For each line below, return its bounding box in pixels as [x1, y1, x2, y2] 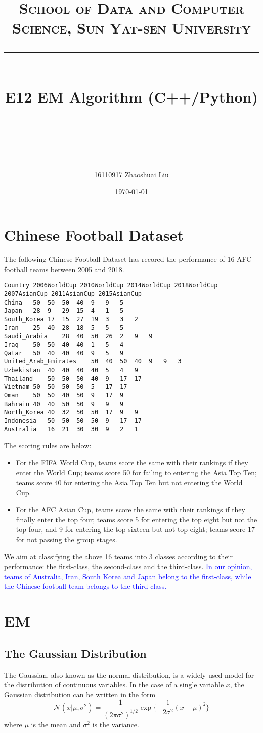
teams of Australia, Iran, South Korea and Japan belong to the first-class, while [4, 571, 251, 581]
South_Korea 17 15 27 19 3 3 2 [4, 316, 138, 323]
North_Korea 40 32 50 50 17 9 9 [4, 409, 138, 416]
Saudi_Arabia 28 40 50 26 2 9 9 [4, 332, 153, 340]
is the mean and [31, 719, 81, 729]
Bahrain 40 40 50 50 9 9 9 [4, 400, 124, 408]
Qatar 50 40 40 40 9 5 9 [4, 349, 124, 357]
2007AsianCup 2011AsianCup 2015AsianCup [4, 290, 142, 298]
